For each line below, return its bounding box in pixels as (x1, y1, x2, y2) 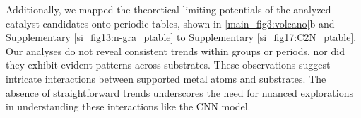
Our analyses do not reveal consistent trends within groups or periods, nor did (6, 43, 345, 58)
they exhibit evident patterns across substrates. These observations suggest (6, 57, 331, 72)
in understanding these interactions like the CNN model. (6, 99, 251, 114)
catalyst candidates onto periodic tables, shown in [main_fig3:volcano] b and (6, 16, 335, 30)
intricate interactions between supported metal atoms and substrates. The (6, 71, 326, 85)
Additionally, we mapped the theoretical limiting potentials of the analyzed (6, 2, 331, 16)
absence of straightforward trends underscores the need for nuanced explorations (6, 85, 353, 100)
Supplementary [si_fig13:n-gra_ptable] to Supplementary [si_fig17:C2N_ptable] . (6, 30, 357, 45)
